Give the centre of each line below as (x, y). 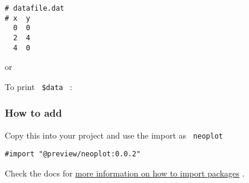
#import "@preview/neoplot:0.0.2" (73, 154)
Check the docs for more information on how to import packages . (125, 173)
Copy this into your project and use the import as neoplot (114, 135)
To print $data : (39, 86)
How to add (33, 113)
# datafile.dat (35, 8)
